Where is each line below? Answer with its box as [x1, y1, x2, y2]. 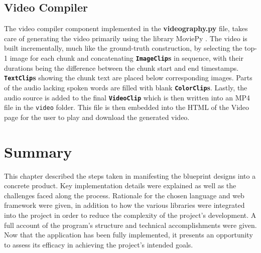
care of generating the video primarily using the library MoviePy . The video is [4, 33, 247, 43]
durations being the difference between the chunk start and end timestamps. [4, 62, 239, 73]
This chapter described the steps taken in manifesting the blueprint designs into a [4, 170, 256, 181]
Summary [4, 141, 72, 162]
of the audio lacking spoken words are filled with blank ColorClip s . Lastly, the [4, 82, 247, 92]
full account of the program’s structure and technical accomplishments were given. [4, 219, 257, 230]
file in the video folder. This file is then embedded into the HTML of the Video [4, 102, 249, 112]
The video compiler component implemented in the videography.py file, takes [4, 23, 248, 34]
